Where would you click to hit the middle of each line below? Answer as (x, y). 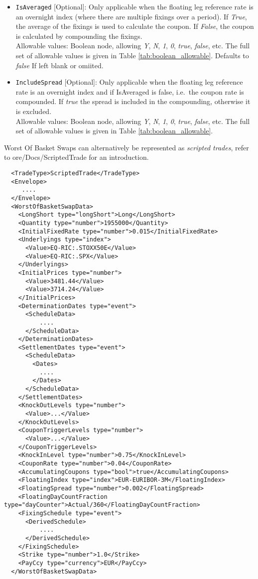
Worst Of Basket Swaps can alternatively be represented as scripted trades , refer (127, 147)
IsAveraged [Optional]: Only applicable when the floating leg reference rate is (134, 6)
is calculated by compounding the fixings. (79, 36)
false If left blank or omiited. (60, 65)
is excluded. (34, 111)
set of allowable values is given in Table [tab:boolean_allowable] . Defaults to (132, 56)
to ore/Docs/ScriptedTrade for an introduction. (76, 157)
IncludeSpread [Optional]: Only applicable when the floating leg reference (129, 82)
